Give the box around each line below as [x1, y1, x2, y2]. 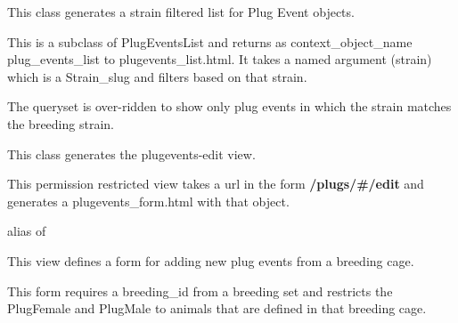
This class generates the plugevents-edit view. [7, 144, 256, 163]
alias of [7, 222, 46, 240]
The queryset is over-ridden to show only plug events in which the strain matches [7, 97, 452, 116]
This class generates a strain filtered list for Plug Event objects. [7, 3, 355, 20]
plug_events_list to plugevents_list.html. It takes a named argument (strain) [7, 50, 432, 69]
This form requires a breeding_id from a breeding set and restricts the [7, 281, 393, 300]
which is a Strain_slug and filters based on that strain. [7, 67, 307, 85]
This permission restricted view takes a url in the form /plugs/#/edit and [7, 174, 424, 193]
